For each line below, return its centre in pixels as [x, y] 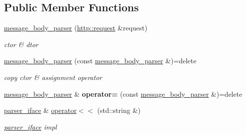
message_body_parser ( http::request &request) [76, 28]
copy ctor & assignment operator [53, 77]
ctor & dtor [21, 44]
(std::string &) [119, 110]
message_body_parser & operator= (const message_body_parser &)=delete [123, 94]
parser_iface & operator [40, 110]
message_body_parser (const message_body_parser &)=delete [100, 61]
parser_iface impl [31, 126]
